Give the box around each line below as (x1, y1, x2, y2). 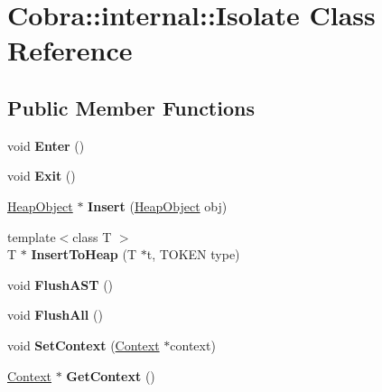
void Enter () (7, 135, 85, 154)
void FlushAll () (7, 305, 103, 324)
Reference (7, 32, 133, 69)
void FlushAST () (7, 275, 114, 294)
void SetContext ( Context (7, 335, 160, 354)
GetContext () (66, 366, 155, 385)
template (7, 227, 56, 246)
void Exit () (7, 166, 76, 185)
